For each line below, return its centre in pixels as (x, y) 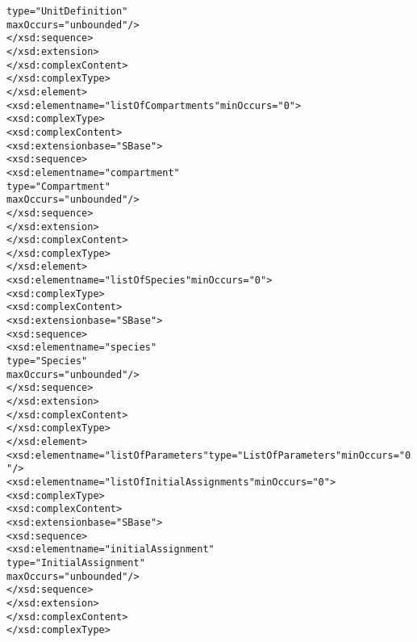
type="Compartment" (58, 186)
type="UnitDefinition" (67, 11)
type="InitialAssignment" (76, 562)
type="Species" (47, 361)
